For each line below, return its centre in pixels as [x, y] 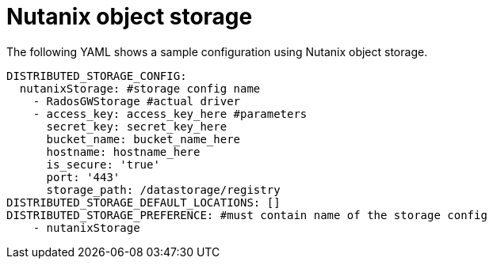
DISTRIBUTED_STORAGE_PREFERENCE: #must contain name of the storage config [247, 215]
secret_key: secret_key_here [137, 126]
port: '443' [83, 177]
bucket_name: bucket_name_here [143, 139]
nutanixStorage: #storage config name [140, 88]
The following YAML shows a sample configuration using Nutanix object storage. [217, 51]
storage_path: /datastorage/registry [163, 189]
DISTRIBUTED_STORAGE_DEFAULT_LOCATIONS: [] [143, 202]
